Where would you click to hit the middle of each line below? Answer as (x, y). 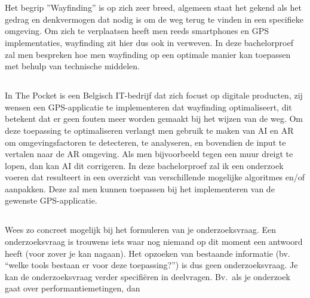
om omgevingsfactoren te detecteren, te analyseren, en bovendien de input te (145, 142)
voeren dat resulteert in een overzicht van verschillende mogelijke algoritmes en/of (155, 177)
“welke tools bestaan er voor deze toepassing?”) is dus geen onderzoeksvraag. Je (151, 265)
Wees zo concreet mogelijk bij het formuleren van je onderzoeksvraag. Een (140, 230)
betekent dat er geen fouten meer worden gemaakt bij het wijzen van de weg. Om (154, 119)
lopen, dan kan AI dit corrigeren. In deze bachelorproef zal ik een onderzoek (144, 165)
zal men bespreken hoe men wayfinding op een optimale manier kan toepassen (148, 54)
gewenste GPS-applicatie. (51, 200)
